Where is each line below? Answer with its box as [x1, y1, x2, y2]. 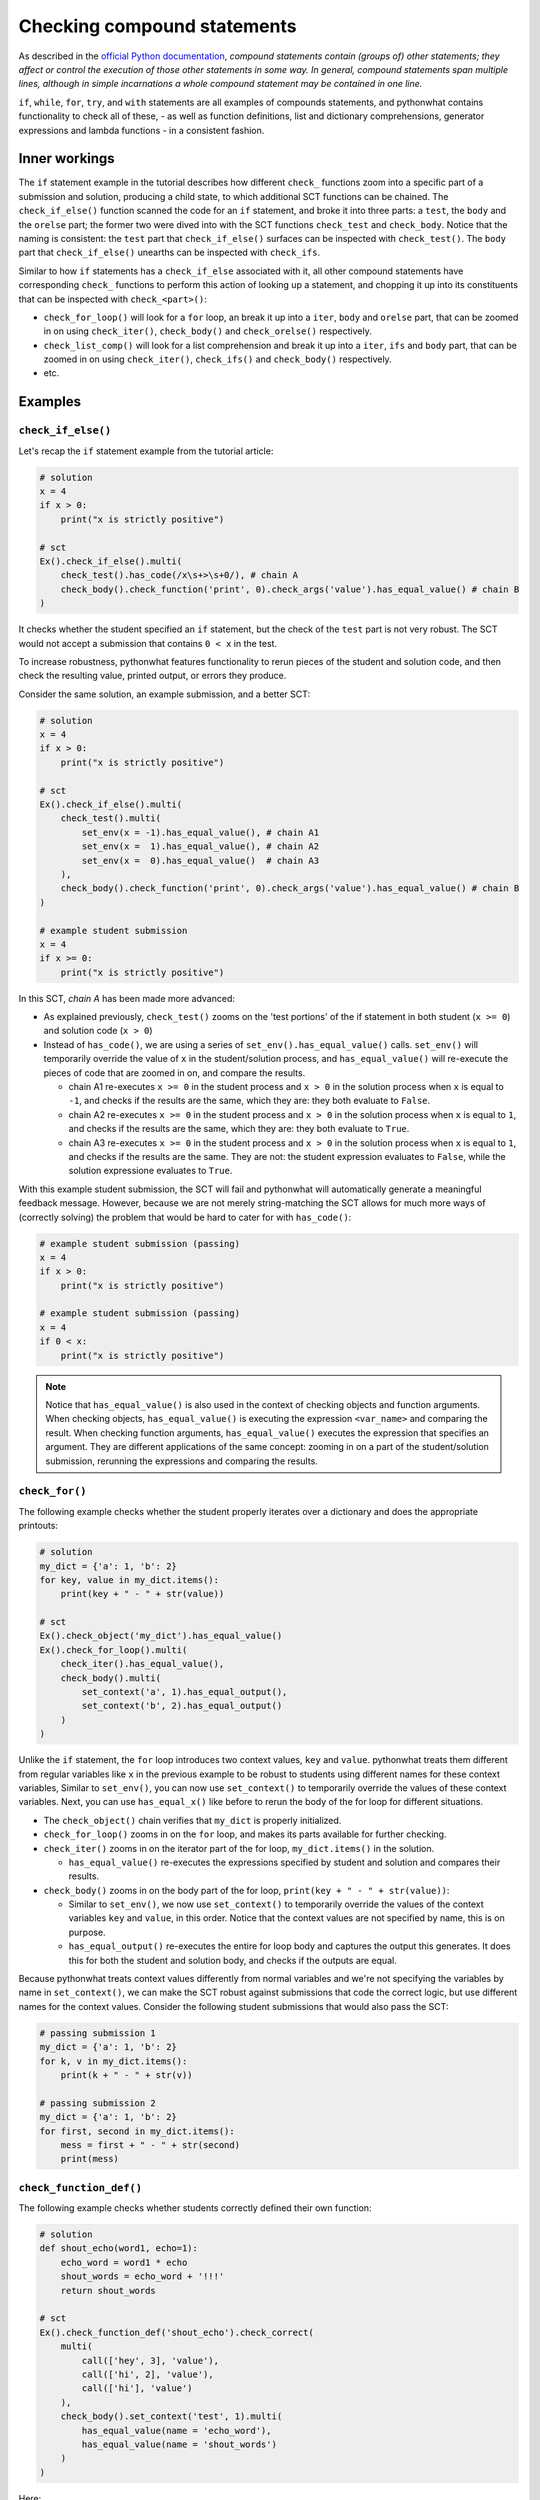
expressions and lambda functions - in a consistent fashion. [18, 124, 265, 136]
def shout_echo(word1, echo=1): [39, 2243, 199, 2254]
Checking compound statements [18, 15, 297, 37]
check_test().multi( [60, 813, 162, 824]
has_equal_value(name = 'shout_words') [81, 2438, 277, 2450]
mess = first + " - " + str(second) [60, 2139, 240, 2150]
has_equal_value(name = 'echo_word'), [81, 2425, 272, 2436]
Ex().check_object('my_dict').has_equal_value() [39, 1630, 283, 1642]
